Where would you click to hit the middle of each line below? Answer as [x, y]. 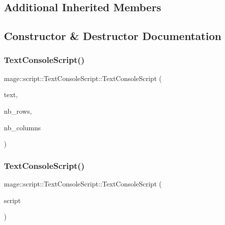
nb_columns [22, 127]
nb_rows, [18, 111]
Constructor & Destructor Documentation [113, 36]
